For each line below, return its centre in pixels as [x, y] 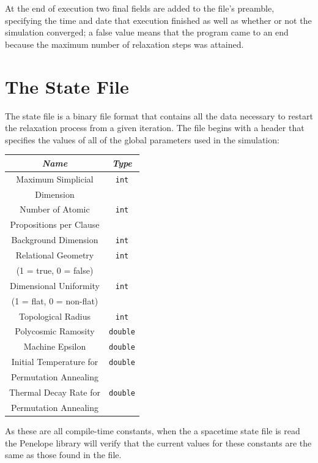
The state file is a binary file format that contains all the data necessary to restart [159, 115]
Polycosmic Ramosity [55, 331]
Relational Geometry [55, 255]
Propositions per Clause [55, 224]
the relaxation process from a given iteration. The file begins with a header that [155, 128]
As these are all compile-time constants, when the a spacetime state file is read [153, 431]
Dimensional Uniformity [55, 285]
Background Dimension [55, 240]
